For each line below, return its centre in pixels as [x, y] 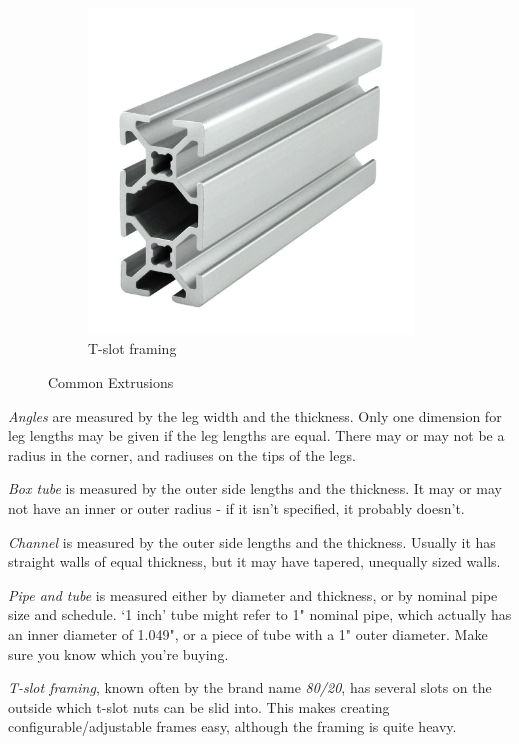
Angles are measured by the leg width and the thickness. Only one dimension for [255, 415]
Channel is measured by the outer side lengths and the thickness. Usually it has [252, 541]
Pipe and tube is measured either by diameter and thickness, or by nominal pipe [253, 594]
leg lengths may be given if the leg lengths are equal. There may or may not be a [256, 435]
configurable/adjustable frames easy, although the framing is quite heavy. [232, 726]
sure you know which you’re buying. [118, 653]
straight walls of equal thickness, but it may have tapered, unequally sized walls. [254, 561]
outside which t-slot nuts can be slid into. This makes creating [199, 706]
